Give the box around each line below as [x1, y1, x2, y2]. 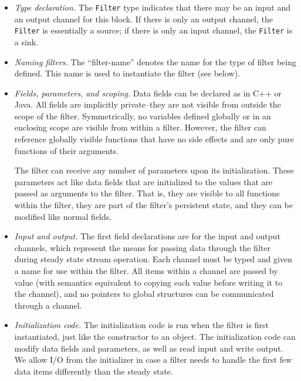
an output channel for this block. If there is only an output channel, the [14, 12, 273, 25]
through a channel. [14, 299, 82, 311]
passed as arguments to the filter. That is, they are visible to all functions [14, 187, 280, 199]
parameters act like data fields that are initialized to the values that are [14, 175, 273, 188]
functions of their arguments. [14, 144, 119, 156]
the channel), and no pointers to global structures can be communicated [14, 288, 274, 300]
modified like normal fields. [14, 210, 112, 222]
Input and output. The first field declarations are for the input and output [14, 230, 280, 242]
